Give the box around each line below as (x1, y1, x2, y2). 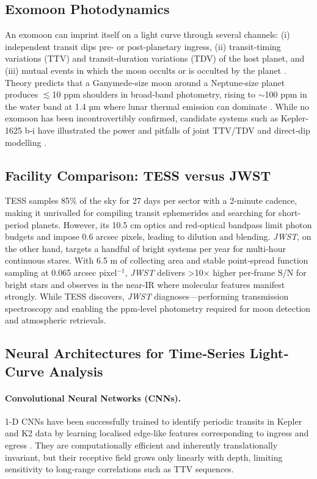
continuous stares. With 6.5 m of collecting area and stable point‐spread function (5, 254, 308, 267)
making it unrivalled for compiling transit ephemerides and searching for (5, 206, 276, 218)
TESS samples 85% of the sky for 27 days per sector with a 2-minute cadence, (5, 194, 297, 207)
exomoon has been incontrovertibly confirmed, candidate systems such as (5, 112, 279, 124)
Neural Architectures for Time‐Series (5, 344, 245, 362)
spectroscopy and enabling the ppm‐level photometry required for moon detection (5, 301, 311, 314)
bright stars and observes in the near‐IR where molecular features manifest (5, 278, 285, 290)
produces (5, 88, 38, 101)
